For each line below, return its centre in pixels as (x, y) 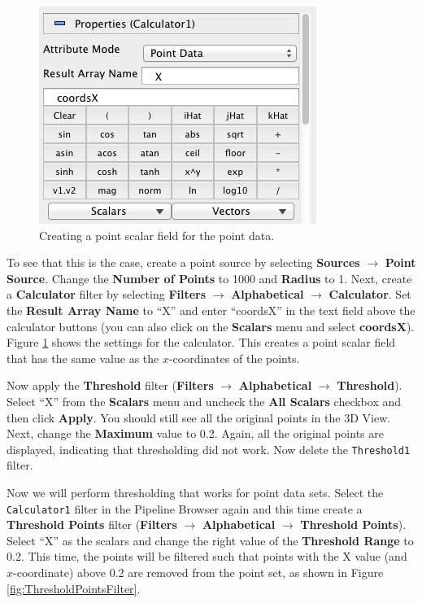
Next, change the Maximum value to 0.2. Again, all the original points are (195, 433)
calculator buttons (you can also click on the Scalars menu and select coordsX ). (211, 326)
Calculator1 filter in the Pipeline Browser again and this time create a (185, 508)
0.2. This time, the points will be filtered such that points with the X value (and (207, 556)
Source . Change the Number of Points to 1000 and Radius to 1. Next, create (209, 278)
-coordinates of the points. (234, 358)
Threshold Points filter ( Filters (92, 524)
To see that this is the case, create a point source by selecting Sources (183, 262)
